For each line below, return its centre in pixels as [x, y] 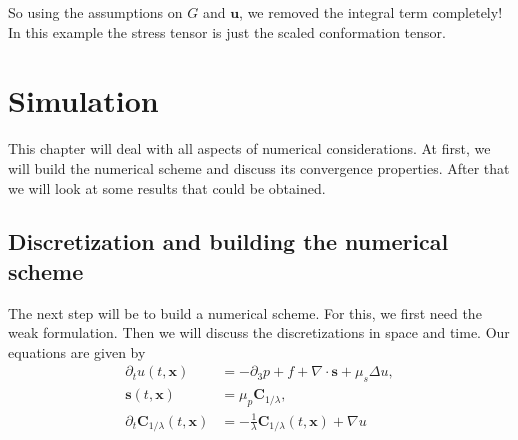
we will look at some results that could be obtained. [167, 187]
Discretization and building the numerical [228, 241]
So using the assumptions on [95, 12]
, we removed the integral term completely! [371, 12]
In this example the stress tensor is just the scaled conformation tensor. [227, 31]
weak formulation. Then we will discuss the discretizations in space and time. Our [259, 332]
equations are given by [77, 351]
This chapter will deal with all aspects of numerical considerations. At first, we [249, 148]
